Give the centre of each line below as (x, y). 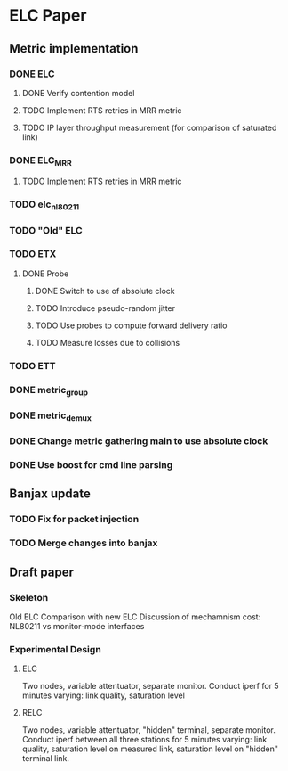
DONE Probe (45, 274)
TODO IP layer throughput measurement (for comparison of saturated (149, 127)
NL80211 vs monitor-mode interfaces (77, 626)
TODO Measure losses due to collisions (108, 342)
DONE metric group (49, 390)
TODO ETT (32, 365)
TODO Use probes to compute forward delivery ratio (131, 325)
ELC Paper (48, 16)
